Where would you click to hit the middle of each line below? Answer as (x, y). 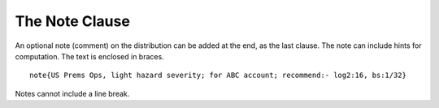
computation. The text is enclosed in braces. (89, 56)
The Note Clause (72, 21)
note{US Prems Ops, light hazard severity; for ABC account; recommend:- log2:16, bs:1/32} (218, 76)
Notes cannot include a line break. (72, 93)
